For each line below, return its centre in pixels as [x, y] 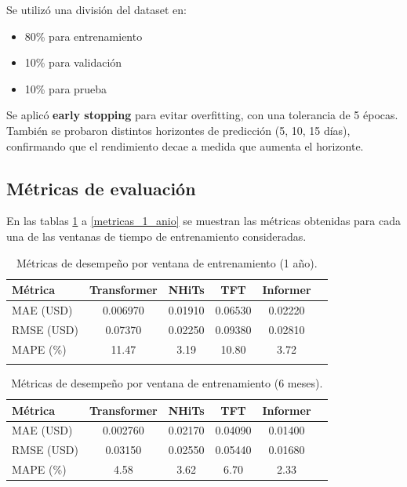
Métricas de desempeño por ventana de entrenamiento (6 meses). [167, 383]
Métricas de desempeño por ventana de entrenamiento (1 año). [167, 262]
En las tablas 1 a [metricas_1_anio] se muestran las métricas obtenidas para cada [204, 221]
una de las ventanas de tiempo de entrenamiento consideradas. [156, 236]
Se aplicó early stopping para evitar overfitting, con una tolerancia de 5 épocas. [202, 115]
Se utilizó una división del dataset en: [97, 9]
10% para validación [73, 62]
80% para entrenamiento [84, 36]
